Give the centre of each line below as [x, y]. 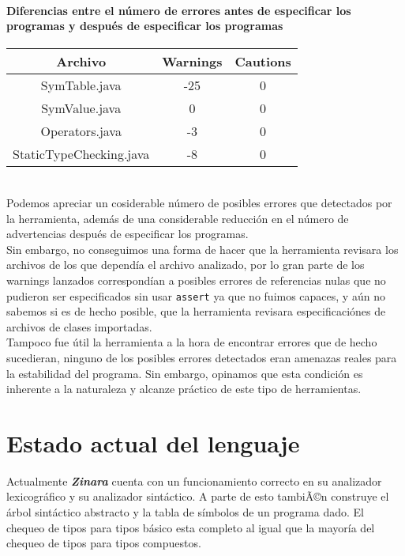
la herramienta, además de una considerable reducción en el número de [178, 218]
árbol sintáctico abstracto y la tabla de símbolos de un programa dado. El [185, 512]
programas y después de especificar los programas [145, 26]
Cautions [263, 62]
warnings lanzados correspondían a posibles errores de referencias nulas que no [196, 280]
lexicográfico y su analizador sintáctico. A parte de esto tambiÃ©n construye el [198, 496]
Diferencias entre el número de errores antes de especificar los [179, 10]
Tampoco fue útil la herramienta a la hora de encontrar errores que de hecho [192, 342]
